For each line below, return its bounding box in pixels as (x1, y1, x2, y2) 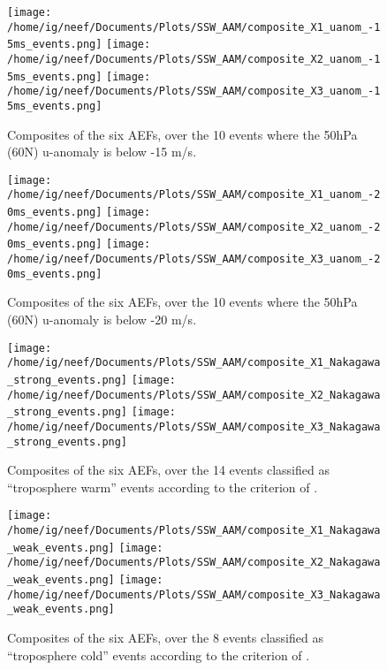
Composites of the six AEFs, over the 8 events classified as (7, 628, 323, 646)
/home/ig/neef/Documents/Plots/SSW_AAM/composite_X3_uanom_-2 (7, 253, 381, 266)
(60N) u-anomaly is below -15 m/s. (7, 142, 197, 161)
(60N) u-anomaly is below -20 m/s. (7, 309, 197, 328)
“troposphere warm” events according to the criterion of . (7, 477, 318, 496)
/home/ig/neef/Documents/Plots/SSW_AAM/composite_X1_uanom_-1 (7, 20, 381, 34)
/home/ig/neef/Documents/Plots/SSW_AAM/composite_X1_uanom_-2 (7, 188, 381, 202)
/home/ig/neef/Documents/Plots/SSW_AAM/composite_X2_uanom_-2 (7, 220, 381, 233)
